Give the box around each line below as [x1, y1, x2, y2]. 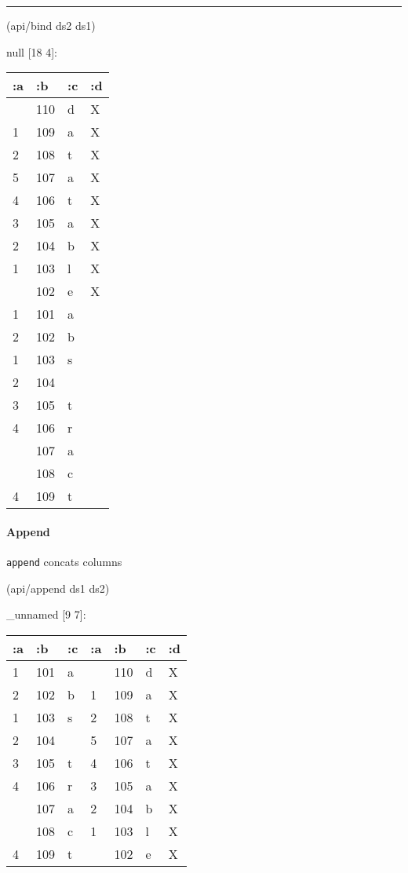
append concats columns [6, 553, 122, 569]
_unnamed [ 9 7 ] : [6, 606, 86, 623]
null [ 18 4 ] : [6, 43, 58, 60]
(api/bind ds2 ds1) [6, 17, 96, 33]
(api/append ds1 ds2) [6, 579, 110, 596]
